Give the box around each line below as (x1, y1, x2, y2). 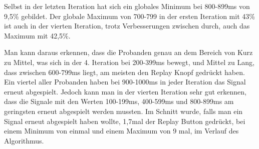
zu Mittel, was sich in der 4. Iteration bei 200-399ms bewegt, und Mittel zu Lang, (4, 56, 254, 67)
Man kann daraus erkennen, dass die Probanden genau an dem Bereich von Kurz (4, 47, 253, 57)
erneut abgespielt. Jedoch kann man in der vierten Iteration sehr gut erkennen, (4, 86, 246, 96)
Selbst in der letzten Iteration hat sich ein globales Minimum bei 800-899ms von (4, 1, 250, 11)
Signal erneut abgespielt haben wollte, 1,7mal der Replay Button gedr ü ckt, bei (4, 115, 245, 126)
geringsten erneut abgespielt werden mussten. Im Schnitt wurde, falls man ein (4, 105, 243, 116)
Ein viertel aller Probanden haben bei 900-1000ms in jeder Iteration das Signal (4, 76, 246, 87)
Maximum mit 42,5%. (4, 30, 71, 40)
